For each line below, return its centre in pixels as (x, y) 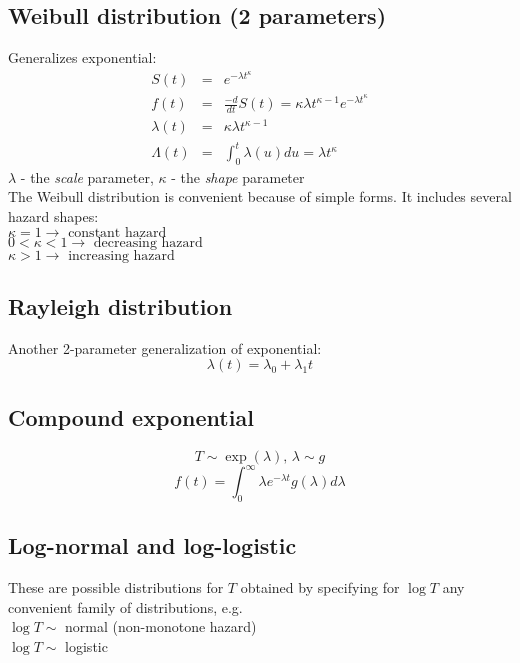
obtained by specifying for (320, 587)
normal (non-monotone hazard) (161, 626)
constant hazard (117, 232)
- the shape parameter (238, 176)
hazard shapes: (53, 216)
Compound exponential (131, 416)
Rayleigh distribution (120, 306)
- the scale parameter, (87, 176)
